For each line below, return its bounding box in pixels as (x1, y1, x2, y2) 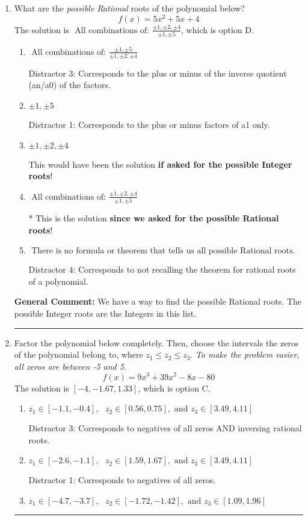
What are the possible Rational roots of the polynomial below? (14, 2, 245, 14)
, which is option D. (181, 23, 254, 36)
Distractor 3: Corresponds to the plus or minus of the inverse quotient (28, 66, 287, 79)
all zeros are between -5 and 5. (14, 360, 127, 372)
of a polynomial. (28, 274, 88, 287)
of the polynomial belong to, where (14, 348, 143, 361)
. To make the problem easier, (190, 348, 300, 361)
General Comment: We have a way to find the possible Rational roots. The (14, 295, 302, 308)
